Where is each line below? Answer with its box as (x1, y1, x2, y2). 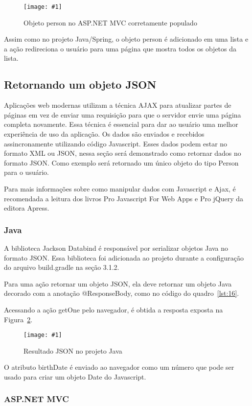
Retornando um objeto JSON (4, 77, 157, 92)
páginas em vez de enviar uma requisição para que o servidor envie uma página (4, 109, 241, 119)
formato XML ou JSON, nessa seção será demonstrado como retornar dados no (4, 148, 241, 158)
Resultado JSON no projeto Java (23, 345, 122, 356)
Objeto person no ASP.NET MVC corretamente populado (23, 17, 197, 27)
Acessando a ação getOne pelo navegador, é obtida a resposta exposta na (4, 304, 223, 314)
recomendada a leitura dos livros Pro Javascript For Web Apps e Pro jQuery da (4, 193, 244, 203)
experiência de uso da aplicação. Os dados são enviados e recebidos (4, 129, 205, 139)
